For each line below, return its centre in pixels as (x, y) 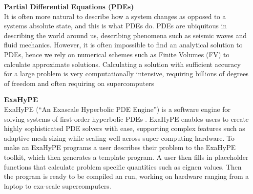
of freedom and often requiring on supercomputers (79, 83)
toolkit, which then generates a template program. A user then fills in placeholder (126, 157)
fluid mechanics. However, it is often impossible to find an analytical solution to (123, 45)
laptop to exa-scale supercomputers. (58, 185)
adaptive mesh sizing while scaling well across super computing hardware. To (119, 138)
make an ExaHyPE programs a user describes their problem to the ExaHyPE (120, 147)
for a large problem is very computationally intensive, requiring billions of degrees (126, 74)
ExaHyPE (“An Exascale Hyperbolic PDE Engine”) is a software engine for (117, 109)
